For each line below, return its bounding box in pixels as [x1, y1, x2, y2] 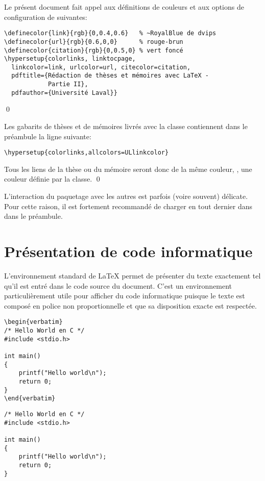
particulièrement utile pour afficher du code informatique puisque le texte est [4, 290, 245, 301]
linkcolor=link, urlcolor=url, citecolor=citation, [11, 63, 191, 71]
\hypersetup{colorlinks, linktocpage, [4, 55, 136, 63]
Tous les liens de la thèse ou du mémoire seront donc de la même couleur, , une [4, 163, 252, 174]
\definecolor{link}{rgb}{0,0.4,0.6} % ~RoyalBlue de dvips [4, 30, 216, 37]
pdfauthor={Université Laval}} [11, 89, 117, 96]
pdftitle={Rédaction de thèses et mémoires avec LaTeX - [11, 72, 209, 80]
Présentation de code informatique [4, 241, 253, 262]
